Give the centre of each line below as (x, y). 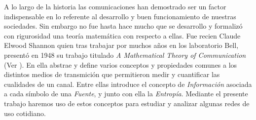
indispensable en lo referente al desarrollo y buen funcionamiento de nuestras (120, 16)
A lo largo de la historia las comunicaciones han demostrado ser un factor (115, 6)
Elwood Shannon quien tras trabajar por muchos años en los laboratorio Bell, (121, 45)
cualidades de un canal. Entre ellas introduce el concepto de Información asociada (128, 84)
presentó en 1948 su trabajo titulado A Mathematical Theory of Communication (125, 55)
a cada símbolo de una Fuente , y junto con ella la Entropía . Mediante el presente (126, 94)
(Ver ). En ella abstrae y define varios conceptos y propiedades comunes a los (121, 64)
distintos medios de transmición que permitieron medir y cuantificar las (112, 74)
